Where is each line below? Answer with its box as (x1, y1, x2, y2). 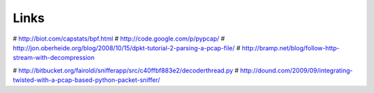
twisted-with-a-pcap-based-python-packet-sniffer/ (12, 76, 161, 84)
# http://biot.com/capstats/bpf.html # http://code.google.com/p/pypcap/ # (12, 34, 225, 43)
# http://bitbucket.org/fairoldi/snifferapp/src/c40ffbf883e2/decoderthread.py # (12, 66, 239, 74)
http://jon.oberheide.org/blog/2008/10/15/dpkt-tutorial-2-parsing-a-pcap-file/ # (12, 43, 241, 52)
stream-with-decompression (12, 54, 95, 62)
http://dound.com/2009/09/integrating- (240, 66, 353, 74)
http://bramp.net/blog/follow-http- (242, 43, 340, 52)
